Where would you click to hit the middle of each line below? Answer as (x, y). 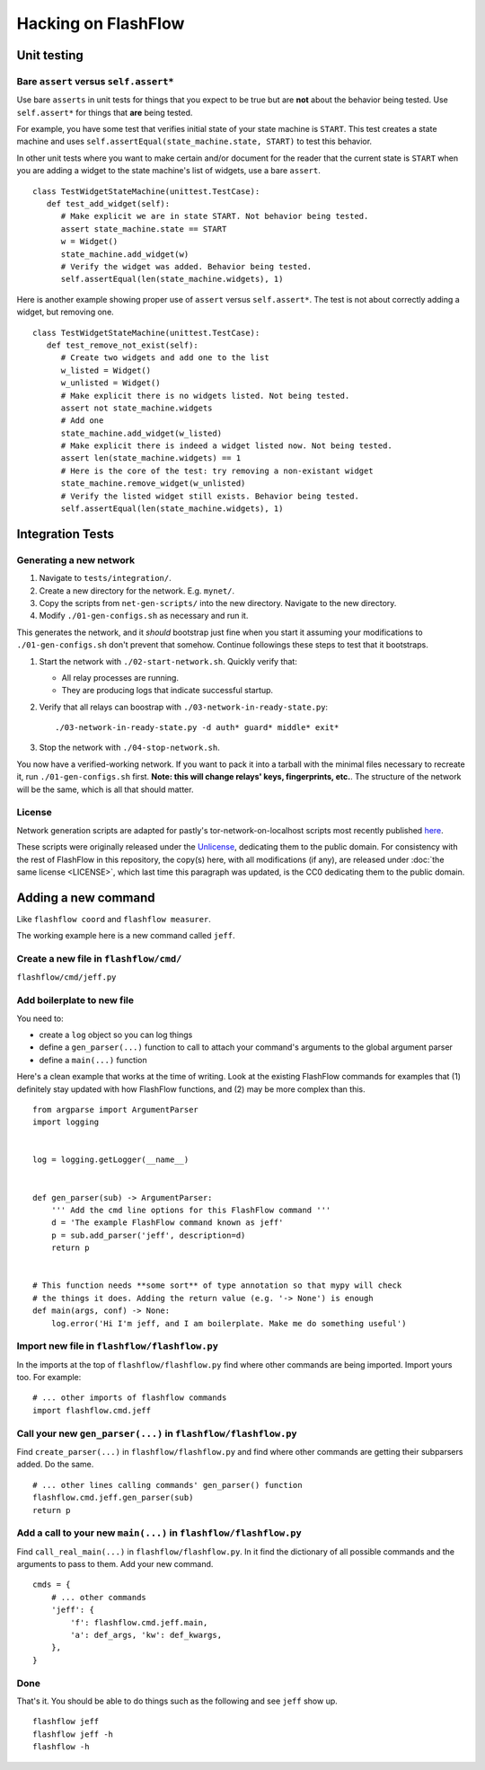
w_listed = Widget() (106, 370)
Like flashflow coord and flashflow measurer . (114, 919)
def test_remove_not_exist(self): (123, 345)
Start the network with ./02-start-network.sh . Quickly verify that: (168, 661)
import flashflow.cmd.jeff (92, 1410)
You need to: (40, 1018)
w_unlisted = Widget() (110, 383)
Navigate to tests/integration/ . (105, 578)
